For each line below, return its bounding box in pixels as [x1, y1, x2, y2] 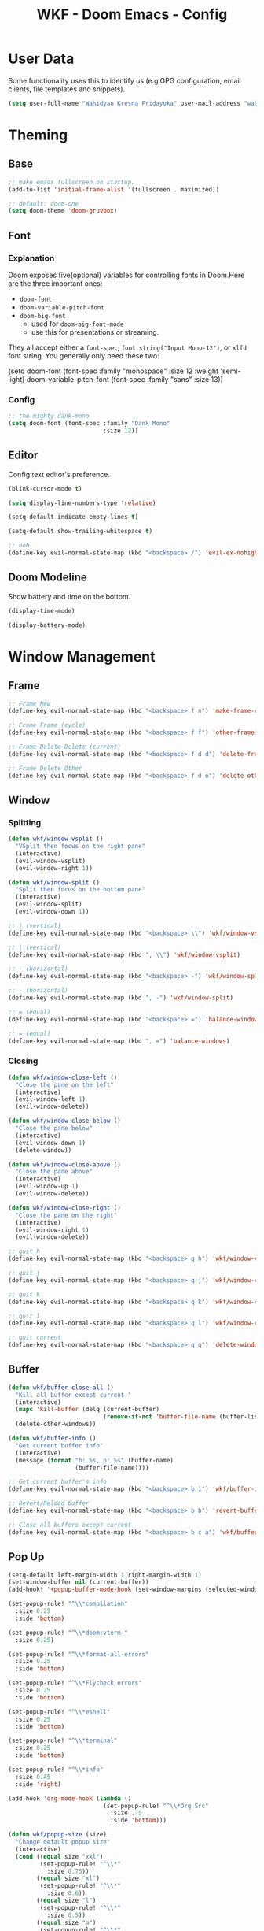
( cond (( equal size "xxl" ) [15, 1852, 104, 1860]
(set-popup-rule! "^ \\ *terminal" [8, 1736, 118, 1745]
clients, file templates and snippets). [8, 84, 126, 94]
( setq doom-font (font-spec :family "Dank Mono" [8, 420, 170, 428]
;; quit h [8, 1247, 41, 1255]
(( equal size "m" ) [36, 1918, 97, 1926]
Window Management [8, 647, 156, 665]
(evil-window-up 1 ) [15, 1183, 79, 1191]
